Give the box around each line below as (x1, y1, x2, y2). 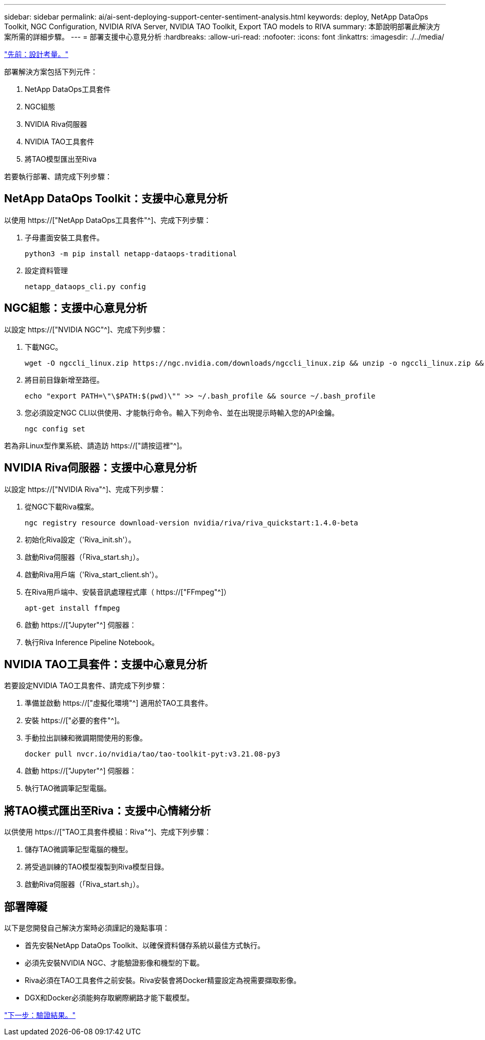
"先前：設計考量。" (4, 50, 69, 59)
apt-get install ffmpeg (25, 603, 120, 612)
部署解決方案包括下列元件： (4, 67, 98, 76)
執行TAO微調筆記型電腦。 (25, 784, 111, 793)
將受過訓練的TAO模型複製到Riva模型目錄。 (25, 862, 169, 872)
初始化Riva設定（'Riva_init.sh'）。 (25, 535, 136, 544)
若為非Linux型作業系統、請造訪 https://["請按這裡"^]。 (4, 441, 186, 450)
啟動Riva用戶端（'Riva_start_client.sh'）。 (25, 570, 162, 579)
